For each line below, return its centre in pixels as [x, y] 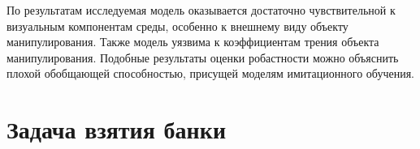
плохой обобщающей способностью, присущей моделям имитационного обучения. [210, 73]
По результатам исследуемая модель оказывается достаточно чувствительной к [201, 10]
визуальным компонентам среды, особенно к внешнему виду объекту [178, 26]
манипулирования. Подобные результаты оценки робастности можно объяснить [203, 57]
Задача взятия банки [117, 129]
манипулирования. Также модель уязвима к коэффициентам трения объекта [193, 42]
